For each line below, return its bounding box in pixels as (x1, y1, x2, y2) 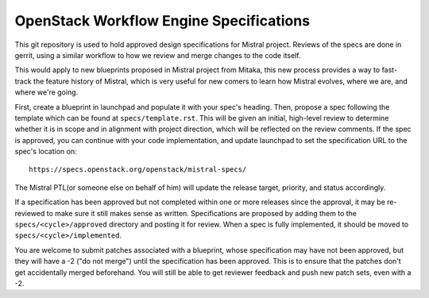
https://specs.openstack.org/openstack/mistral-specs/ (29, 165, 247, 174)
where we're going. (14, 87, 79, 97)
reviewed (14, 208, 45, 218)
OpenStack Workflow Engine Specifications (14, 12, 310, 29)
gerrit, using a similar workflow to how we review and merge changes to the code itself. (14, 50, 301, 60)
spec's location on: (14, 147, 77, 157)
